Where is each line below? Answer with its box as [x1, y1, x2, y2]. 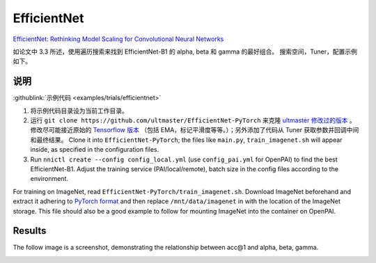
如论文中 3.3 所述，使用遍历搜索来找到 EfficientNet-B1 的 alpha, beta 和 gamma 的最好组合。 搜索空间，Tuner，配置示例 [13, 47, 358, 56]
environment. [30, 175, 69, 183]
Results [13, 225, 47, 237]
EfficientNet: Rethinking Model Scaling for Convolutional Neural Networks [13, 35, 224, 43]
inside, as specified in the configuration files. [30, 145, 159, 154]
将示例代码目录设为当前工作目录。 [30, 106, 128, 115]
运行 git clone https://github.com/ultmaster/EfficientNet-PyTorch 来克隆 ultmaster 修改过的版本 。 [30, 116, 356, 125]
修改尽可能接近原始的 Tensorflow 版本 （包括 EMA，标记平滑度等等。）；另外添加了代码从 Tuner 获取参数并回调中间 [30, 126, 359, 134]
